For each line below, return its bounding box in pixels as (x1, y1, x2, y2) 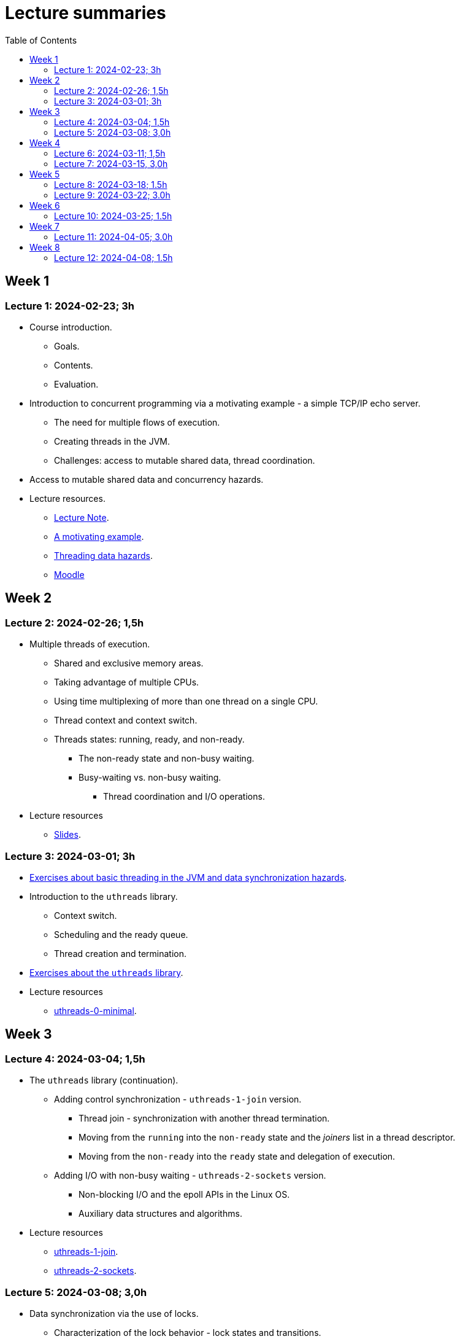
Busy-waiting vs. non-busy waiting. (79, 772, 221, 783)
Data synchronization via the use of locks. (29, 1308, 199, 1319)
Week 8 (29, 241, 60, 252)
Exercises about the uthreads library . (29, 967, 183, 978)
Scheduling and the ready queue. (54, 929, 188, 940)
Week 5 (29, 168, 60, 179)
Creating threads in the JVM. (54, 435, 171, 447)
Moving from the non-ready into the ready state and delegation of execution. (79, 1151, 396, 1162)
